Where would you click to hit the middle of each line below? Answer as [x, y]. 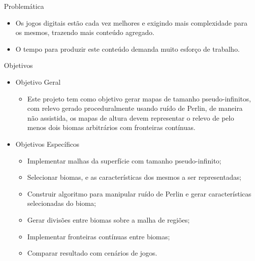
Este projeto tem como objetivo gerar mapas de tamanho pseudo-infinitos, [139, 98]
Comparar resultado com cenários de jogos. [92, 253]
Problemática [24, 6]
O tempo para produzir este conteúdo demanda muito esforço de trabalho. [127, 49]
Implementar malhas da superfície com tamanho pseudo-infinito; [124, 160]
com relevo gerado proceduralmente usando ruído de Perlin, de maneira [135, 108]
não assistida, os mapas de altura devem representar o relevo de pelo [131, 117]
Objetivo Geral [38, 82]
